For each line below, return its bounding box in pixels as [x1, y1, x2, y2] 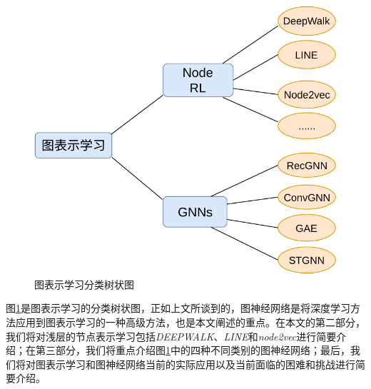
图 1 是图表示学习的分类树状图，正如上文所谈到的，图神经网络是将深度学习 [6, 300, 350, 315]
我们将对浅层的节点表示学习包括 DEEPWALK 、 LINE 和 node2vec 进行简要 [6, 328, 337, 343]
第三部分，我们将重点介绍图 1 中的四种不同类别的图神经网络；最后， [35, 343, 350, 358]
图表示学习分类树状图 [34, 276, 134, 291]
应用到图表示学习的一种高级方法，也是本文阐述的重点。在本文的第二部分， [15, 314, 365, 329]
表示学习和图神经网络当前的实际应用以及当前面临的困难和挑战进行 [45, 356, 355, 371]
